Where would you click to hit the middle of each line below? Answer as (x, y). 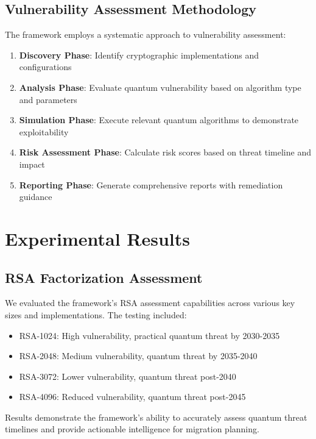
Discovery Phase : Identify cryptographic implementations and (139, 55)
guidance (36, 197)
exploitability (44, 131)
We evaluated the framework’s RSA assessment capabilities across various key (150, 303)
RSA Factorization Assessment (104, 277)
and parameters (48, 99)
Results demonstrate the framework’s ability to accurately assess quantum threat (156, 417)
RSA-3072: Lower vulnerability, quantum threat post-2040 (128, 376)
